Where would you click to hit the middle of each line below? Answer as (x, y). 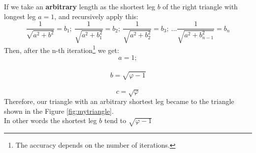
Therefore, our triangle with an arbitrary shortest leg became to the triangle (119, 101)
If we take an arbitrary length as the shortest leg (80, 6)
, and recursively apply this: (96, 16)
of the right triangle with (200, 6)
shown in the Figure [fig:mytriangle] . (59, 111)
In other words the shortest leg (50, 120)
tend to (115, 120)
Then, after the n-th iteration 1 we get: (62, 49)
